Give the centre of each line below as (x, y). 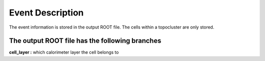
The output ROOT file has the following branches (85, 41)
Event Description (46, 13)
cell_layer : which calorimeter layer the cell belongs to (64, 52)
